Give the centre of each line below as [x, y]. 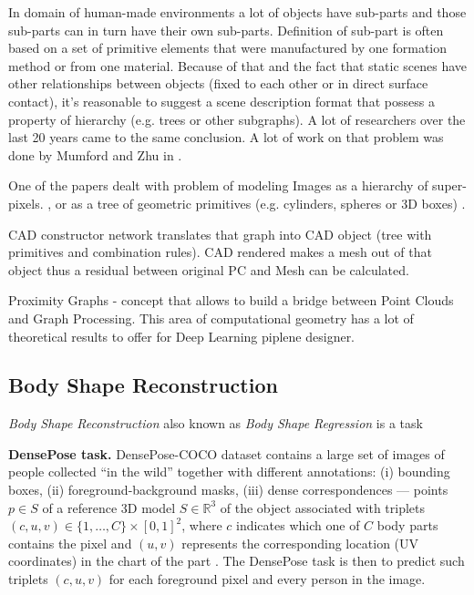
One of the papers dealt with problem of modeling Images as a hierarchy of [218, 185]
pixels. [26, 203]
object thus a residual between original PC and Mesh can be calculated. [209, 269]
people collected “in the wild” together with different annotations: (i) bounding [229, 472]
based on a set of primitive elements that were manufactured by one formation [228, 48]
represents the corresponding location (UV [300, 543]
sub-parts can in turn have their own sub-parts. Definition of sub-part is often [226, 30]
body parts [407, 525]
